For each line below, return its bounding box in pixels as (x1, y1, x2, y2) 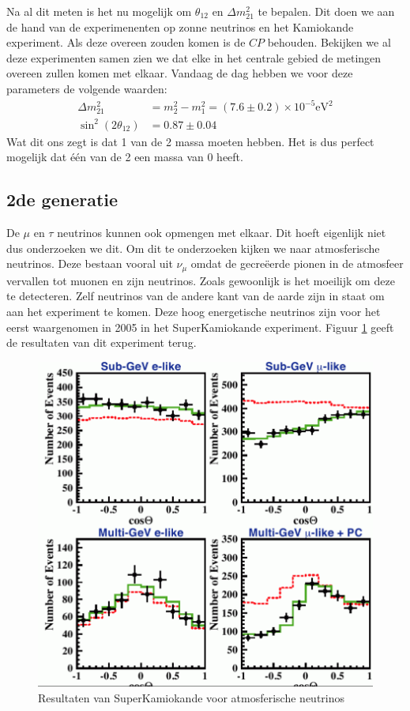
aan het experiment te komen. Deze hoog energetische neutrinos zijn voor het (6, 303, 381, 319)
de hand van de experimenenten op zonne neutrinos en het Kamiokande (6, 18, 354, 35)
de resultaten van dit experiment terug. (6, 334, 197, 351)
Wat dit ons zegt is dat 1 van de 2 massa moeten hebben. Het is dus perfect (6, 133, 374, 149)
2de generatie (6, 187, 118, 212)
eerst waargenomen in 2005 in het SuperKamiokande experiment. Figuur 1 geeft (6, 318, 394, 335)
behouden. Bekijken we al (267, 34, 391, 51)
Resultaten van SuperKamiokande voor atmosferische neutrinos (38, 690, 345, 705)
